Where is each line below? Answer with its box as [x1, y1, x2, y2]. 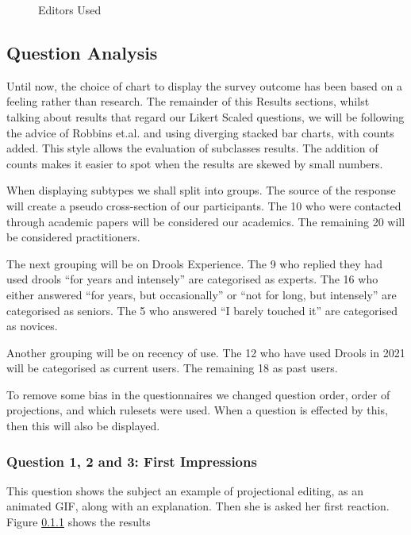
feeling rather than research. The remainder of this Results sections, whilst [6, 93, 370, 110]
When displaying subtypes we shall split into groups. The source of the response [6, 182, 396, 198]
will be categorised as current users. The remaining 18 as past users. [6, 360, 338, 376]
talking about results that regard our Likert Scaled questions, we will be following [6, 108, 405, 125]
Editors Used [38, 2, 102, 17]
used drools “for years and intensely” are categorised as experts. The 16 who [6, 271, 378, 287]
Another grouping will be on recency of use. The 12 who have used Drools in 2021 [6, 344, 405, 360]
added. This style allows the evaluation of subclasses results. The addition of [6, 140, 378, 156]
